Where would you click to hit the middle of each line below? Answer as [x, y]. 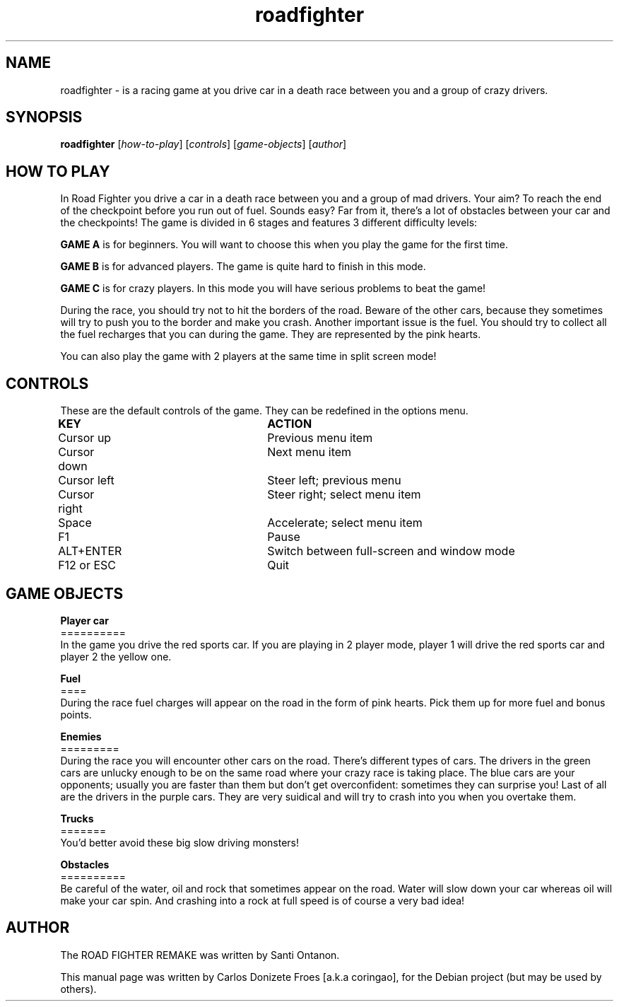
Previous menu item [320, 438]
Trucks [77, 818]
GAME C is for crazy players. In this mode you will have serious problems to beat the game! [273, 289]
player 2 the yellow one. [116, 656]
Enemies [81, 736]
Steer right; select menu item [344, 495]
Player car [84, 620]
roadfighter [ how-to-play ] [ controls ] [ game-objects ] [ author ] [204, 144]
